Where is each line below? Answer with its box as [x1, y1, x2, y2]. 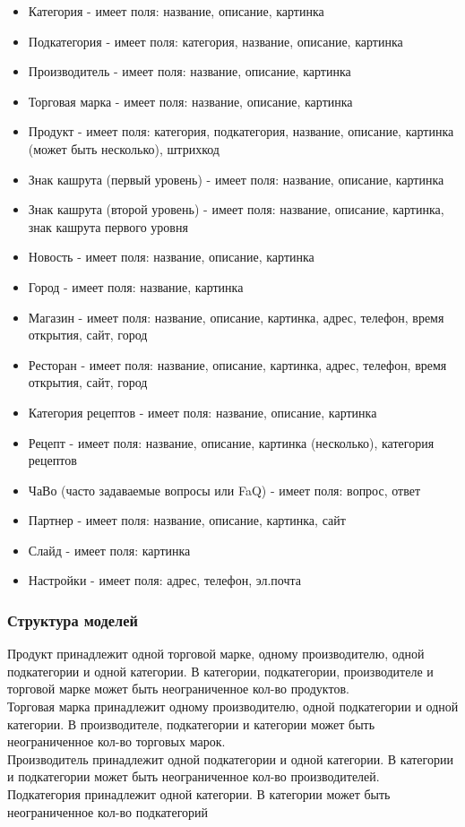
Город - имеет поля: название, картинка [28, 277, 244, 296]
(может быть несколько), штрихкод [28, 139, 220, 158]
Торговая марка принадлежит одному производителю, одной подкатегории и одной [7, 697, 459, 716]
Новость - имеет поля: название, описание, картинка [28, 247, 314, 266]
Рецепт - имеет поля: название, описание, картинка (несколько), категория [28, 433, 435, 452]
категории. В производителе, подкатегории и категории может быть [7, 714, 375, 733]
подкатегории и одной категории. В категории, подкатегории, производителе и [7, 661, 434, 680]
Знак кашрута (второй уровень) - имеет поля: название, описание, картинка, [28, 200, 444, 219]
